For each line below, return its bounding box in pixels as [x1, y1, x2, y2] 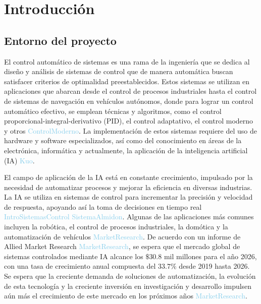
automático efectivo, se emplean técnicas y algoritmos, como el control [4, 105, 222, 116]
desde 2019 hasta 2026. [179, 261, 250, 271]
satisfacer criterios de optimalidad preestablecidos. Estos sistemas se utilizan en [4, 76, 250, 86]
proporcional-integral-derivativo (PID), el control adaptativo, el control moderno [4, 115, 253, 126]
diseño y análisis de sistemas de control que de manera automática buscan [4, 66, 233, 77]
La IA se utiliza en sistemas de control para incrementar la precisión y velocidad [4, 192, 253, 202]
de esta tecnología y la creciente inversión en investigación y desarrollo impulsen [4, 280, 252, 291]
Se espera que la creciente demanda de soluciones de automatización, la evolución [4, 271, 256, 281]
